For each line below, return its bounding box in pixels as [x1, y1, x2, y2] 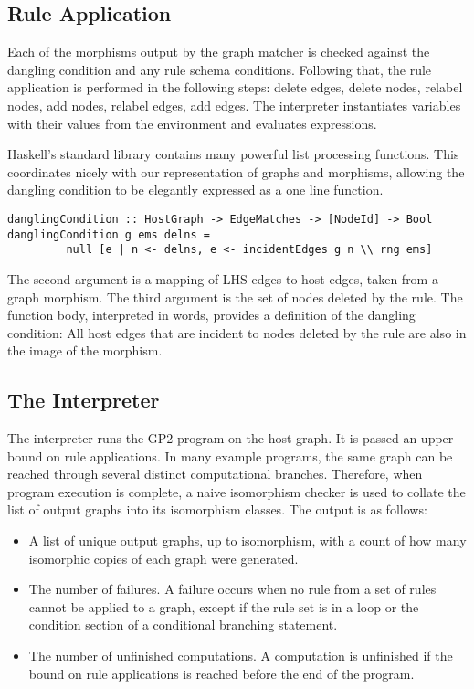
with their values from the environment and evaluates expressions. [7, 113, 377, 132]
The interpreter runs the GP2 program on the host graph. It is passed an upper [7, 429, 454, 448]
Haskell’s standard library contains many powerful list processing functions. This [7, 144, 459, 164]
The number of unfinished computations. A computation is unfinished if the [28, 646, 453, 665]
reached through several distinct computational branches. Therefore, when [7, 464, 423, 483]
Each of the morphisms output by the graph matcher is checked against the [7, 42, 430, 61]
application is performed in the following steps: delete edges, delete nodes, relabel [7, 78, 463, 97]
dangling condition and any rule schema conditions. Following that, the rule [7, 59, 432, 79]
